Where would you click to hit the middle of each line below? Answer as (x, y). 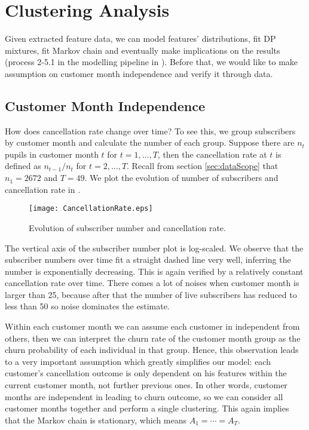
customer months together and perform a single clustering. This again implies (147, 408)
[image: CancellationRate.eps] (91, 209)
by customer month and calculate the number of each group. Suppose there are (150, 142)
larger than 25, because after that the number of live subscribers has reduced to (151, 294)
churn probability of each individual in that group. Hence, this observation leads (152, 350)
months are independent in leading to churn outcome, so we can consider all (144, 396)
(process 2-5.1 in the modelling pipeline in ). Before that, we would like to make (152, 62)
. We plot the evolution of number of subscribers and (181, 178)
